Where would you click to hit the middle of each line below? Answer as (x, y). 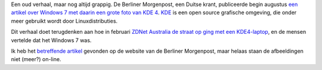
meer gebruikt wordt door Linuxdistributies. (64, 21)
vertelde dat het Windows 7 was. (51, 40)
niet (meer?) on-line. (36, 59)
